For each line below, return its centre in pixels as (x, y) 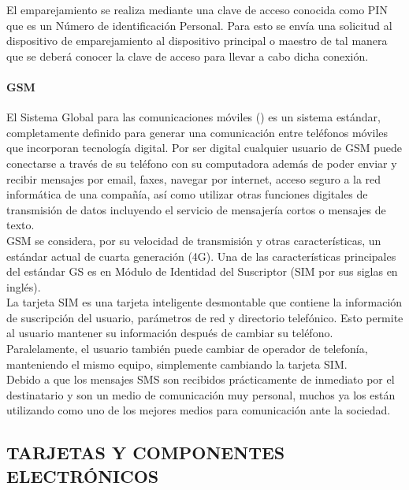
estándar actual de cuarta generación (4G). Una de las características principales (201, 256)
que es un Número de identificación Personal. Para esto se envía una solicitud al (199, 25)
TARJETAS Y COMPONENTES (146, 453)
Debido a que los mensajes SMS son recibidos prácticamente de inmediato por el (201, 379)
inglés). (24, 286)
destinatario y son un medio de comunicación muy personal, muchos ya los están (201, 394)
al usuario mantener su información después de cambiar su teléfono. (170, 333)
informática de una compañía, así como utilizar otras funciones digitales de (187, 194)
